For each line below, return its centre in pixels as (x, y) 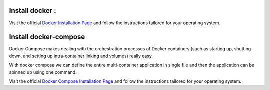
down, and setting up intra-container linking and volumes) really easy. (81, 56)
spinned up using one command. (43, 72)
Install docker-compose (47, 37)
